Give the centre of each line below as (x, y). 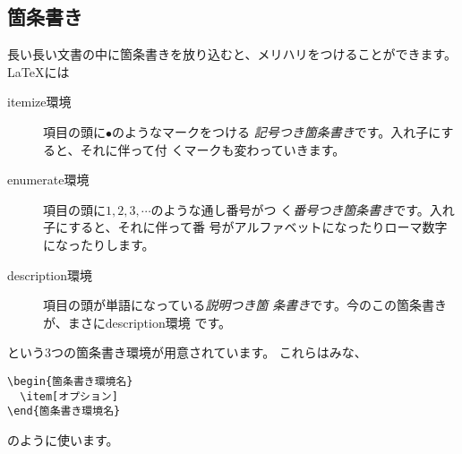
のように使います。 (63, 439)
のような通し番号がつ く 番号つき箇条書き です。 (290, 209)
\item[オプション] (69, 396)
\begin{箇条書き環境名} (70, 381)
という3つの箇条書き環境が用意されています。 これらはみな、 (187, 352)
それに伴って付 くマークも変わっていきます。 (213, 149)
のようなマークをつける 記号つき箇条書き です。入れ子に (277, 131)
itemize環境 (39, 102)
